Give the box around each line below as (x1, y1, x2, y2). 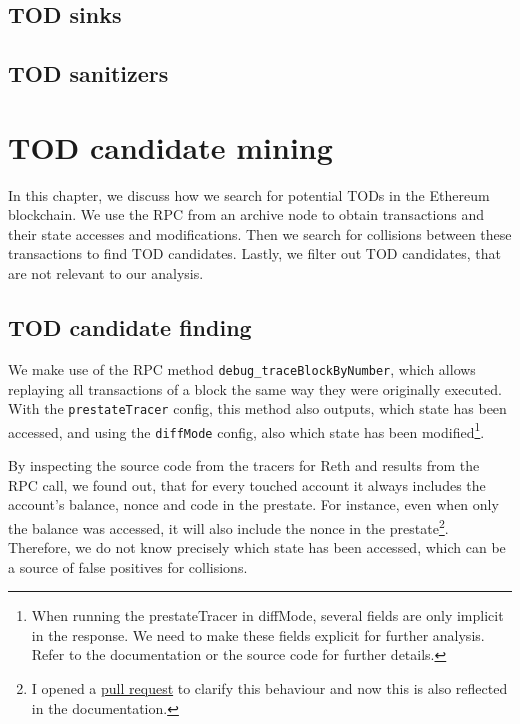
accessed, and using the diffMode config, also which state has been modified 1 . (8, 418, 485, 442)
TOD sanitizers (8, 58, 169, 89)
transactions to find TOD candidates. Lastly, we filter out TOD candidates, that (8, 243, 502, 264)
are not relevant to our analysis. (8, 263, 204, 284)
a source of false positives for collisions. (8, 556, 248, 577)
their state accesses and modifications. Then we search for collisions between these (8, 223, 512, 244)
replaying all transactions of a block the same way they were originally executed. (8, 378, 502, 399)
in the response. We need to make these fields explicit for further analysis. (31, 624, 485, 645)
